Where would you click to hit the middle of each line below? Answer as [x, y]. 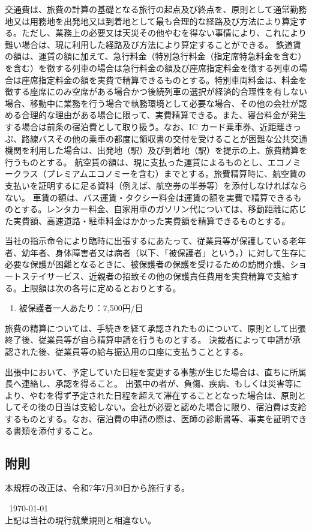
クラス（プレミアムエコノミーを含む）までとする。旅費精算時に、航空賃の [159, 174]
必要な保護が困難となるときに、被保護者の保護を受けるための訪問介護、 [148, 264]
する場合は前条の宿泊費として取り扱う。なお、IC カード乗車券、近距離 [145, 126]
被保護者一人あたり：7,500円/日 [81, 308]
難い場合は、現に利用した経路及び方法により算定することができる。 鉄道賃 [153, 44]
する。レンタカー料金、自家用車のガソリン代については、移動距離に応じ [164, 209]
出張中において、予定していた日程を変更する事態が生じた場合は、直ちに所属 [156, 371]
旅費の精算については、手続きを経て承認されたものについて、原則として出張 [155, 328]
